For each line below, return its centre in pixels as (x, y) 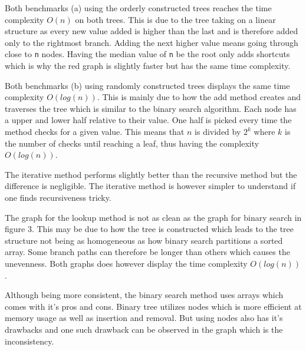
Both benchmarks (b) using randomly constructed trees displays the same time (147, 85)
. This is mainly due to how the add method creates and (199, 97)
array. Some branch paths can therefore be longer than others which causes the (147, 252)
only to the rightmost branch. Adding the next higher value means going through (152, 42)
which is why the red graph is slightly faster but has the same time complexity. (148, 66)
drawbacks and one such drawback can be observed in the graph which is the (144, 329)
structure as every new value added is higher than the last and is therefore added (152, 31)
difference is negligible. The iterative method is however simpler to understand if (150, 186)
